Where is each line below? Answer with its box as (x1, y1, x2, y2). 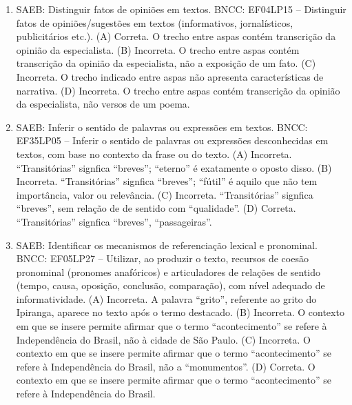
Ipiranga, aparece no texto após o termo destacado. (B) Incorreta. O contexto (16, 305, 344, 319)
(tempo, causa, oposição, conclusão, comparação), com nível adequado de (16, 278, 325, 293)
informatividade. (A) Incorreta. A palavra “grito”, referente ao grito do (16, 291, 317, 306)
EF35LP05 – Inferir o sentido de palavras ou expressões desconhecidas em (16, 133, 329, 148)
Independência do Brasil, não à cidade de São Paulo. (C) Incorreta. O (16, 332, 311, 346)
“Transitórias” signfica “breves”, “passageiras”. (16, 214, 212, 228)
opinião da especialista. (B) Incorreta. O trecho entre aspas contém (16, 42, 300, 57)
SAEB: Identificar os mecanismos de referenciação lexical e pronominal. (16, 237, 318, 252)
